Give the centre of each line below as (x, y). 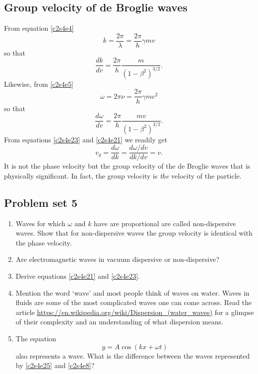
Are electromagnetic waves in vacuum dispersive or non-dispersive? (117, 259)
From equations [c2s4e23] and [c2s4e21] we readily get (86, 139)
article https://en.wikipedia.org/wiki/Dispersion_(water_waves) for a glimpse (135, 312)
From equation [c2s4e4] (39, 28)
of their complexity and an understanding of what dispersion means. (119, 322)
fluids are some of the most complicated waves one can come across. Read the (134, 302)
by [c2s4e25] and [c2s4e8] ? (55, 365)
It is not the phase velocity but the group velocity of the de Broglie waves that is (127, 166)
